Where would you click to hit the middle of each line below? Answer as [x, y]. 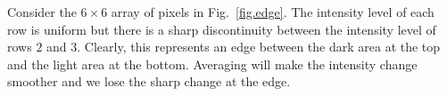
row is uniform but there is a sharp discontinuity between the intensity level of [222, 29]
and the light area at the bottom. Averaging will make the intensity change [212, 64]
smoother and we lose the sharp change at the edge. [149, 81]
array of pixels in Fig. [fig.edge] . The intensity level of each [273, 12]
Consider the [42, 12]
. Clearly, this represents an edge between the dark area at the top [259, 47]
